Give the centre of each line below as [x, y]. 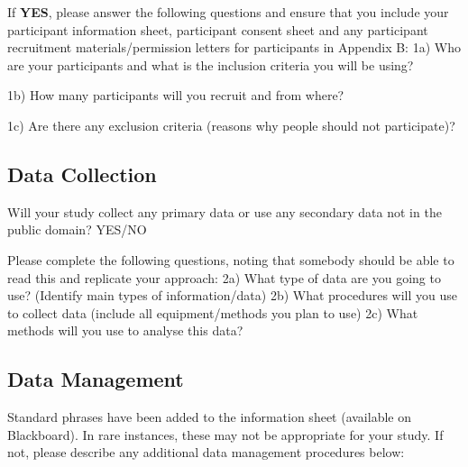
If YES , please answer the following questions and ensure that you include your [228, 12]
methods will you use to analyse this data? [125, 330]
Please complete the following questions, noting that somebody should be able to [231, 259]
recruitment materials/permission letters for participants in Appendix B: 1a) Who [234, 47]
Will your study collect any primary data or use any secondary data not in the [225, 211]
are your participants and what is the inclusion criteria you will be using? [211, 64]
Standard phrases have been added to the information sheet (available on [209, 417]
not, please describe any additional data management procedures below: [206, 452]
